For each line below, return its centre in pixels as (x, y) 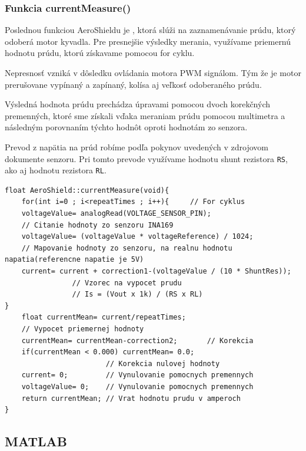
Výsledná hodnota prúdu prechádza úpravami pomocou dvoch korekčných (137, 104)
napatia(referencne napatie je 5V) (74, 260)
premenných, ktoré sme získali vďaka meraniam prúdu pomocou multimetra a (145, 115)
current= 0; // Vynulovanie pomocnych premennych (137, 375)
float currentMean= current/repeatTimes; (104, 317)
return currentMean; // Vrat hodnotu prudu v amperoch (131, 398)
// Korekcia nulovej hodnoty (163, 363)
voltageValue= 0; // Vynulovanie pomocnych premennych (137, 386)
